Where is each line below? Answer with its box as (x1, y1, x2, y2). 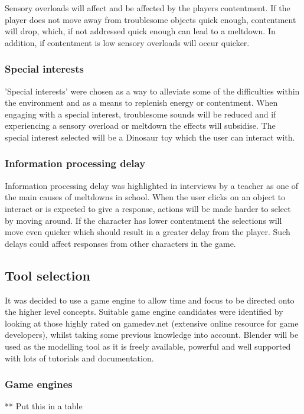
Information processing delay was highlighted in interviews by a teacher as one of (5, 179, 299, 191)
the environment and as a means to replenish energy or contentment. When (5, 96, 278, 109)
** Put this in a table (5, 400, 83, 412)
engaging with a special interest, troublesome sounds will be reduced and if (5, 107, 276, 120)
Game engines (5, 377, 73, 392)
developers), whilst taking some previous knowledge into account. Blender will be (5, 328, 299, 341)
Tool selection (5, 266, 91, 284)
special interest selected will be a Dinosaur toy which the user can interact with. (5, 131, 295, 143)
